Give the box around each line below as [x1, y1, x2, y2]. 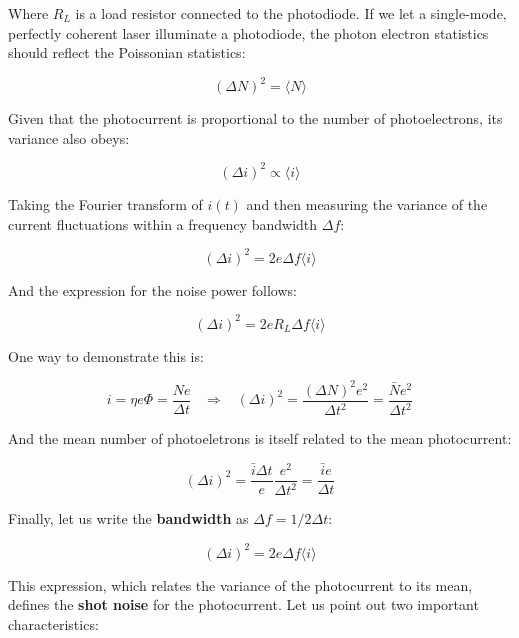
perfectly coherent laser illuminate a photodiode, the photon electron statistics [8, 22, 489, 43]
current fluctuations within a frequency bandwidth [8, 213, 318, 234]
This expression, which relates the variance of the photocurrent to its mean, [8, 574, 473, 595]
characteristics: [8, 613, 99, 634]
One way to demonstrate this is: [8, 345, 204, 366]
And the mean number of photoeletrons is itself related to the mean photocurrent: [8, 428, 512, 449]
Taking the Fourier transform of [8, 193, 203, 214]
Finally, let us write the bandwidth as [8, 508, 249, 529]
